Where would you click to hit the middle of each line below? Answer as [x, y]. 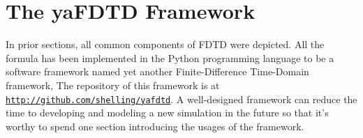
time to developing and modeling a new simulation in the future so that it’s [167, 113]
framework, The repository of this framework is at [113, 85]
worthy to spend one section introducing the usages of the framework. [155, 126]
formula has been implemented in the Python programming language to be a [170, 58]
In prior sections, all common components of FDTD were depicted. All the [165, 44]
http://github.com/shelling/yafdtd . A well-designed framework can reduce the [181, 99]
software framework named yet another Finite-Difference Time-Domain [157, 71]
